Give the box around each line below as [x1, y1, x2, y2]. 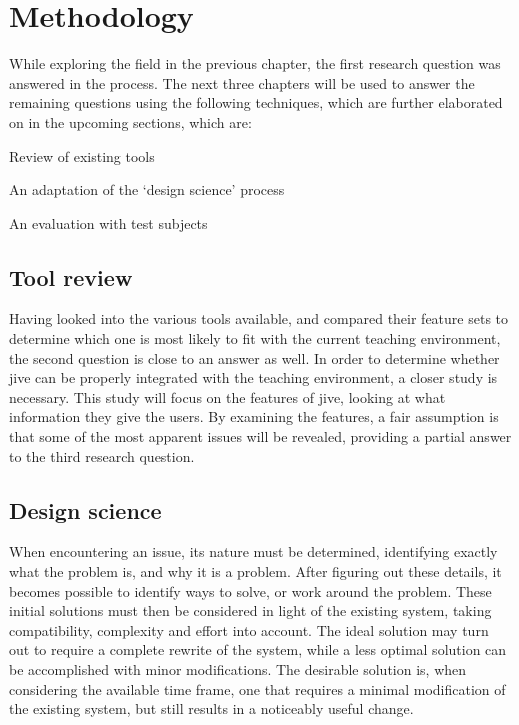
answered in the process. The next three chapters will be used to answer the [9, 72, 475, 93]
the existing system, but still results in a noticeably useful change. [9, 698, 414, 719]
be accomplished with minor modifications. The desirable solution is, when [9, 659, 467, 679]
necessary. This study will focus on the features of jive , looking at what [9, 386, 446, 407]
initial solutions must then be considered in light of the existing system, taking [9, 600, 492, 621]
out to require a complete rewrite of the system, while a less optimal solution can [9, 639, 507, 660]
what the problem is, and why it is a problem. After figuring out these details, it [9, 561, 502, 582]
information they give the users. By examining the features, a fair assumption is [9, 406, 499, 427]
